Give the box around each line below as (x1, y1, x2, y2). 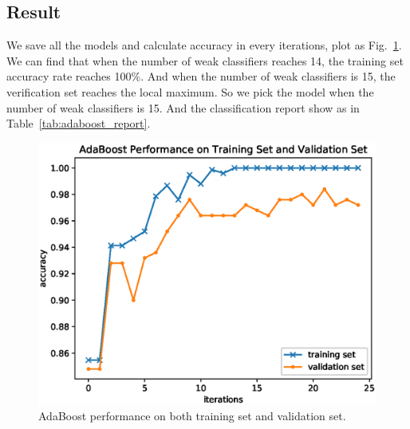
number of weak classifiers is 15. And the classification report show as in (6, 99, 360, 116)
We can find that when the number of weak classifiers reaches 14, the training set (6, 52, 404, 69)
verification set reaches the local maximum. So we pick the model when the (6, 83, 374, 100)
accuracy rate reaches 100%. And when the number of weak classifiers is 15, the (6, 68, 396, 85)
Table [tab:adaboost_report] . (6, 115, 151, 132)
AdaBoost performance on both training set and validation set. (38, 407, 346, 424)
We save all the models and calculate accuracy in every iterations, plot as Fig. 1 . (6, 37, 402, 53)
